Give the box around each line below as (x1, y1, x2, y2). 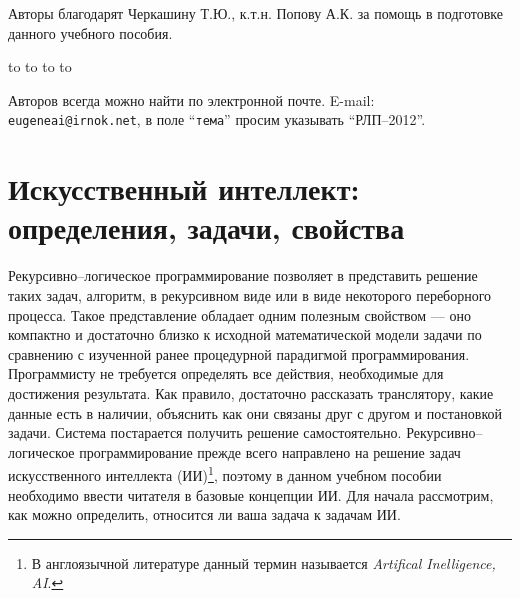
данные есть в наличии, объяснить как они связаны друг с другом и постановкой (8, 402, 503, 423)
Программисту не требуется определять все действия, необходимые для (8, 363, 444, 384)
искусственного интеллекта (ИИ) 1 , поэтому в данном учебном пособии (8, 462, 442, 485)
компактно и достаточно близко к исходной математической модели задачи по (8, 324, 482, 345)
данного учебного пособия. (8, 22, 173, 43)
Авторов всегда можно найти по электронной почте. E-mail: (8, 89, 375, 110)
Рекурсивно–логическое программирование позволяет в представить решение (8, 265, 478, 286)
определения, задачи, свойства (8, 207, 405, 248)
